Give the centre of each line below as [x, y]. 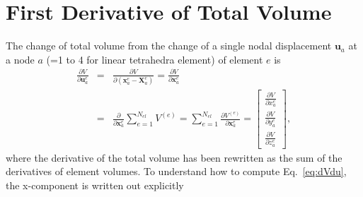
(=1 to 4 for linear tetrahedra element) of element [155, 59]
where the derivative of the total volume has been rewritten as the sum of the [174, 157]
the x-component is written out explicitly [95, 185]
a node [20, 59]
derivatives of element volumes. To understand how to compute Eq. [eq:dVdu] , [176, 171]
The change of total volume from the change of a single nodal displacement [169, 46]
